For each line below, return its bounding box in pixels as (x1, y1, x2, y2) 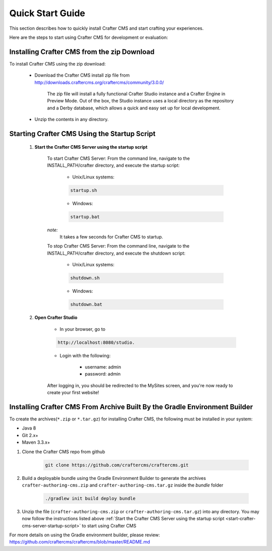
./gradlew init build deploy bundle (45, 496, 136, 501)
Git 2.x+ (22, 432, 39, 438)
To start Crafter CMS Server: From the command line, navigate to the (47, 155, 190, 161)
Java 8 (22, 425, 36, 431)
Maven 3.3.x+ (22, 439, 50, 446)
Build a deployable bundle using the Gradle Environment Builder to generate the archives (22, 475, 206, 481)
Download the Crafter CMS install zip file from (34, 72, 130, 78)
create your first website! (47, 390, 99, 396)
